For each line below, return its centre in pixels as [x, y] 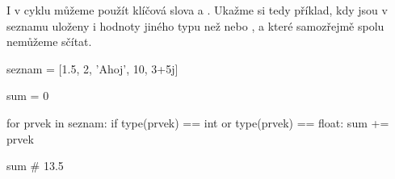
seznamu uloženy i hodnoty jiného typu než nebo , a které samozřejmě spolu [195, 25]
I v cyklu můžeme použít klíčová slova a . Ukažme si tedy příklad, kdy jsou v [197, 10]
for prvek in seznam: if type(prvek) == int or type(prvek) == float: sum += [198, 122]
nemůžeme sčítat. [49, 42]
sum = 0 [28, 96]
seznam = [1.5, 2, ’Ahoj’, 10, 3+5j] [92, 68]
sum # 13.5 [35, 166]
